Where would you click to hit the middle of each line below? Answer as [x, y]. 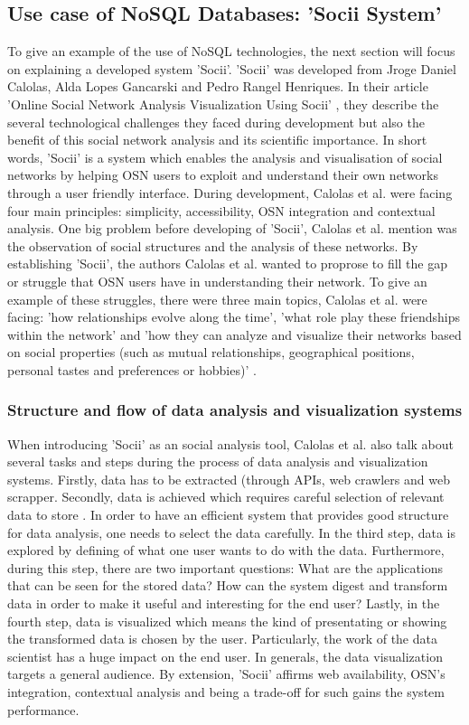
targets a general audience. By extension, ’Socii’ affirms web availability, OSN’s [226, 674]
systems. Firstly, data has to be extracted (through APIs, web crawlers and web [229, 479]
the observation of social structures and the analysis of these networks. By [213, 245]
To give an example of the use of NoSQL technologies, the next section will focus [231, 51]
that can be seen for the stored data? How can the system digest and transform [228, 585]
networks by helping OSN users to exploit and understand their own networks [223, 175]
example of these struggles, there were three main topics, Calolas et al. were [217, 299]
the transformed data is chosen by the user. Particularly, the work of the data [222, 639]
